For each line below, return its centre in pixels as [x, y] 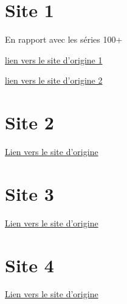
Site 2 [29, 122]
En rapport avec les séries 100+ [64, 39]
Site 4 [29, 265]
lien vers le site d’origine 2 [54, 80]
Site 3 [29, 193]
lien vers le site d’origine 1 [54, 60]
